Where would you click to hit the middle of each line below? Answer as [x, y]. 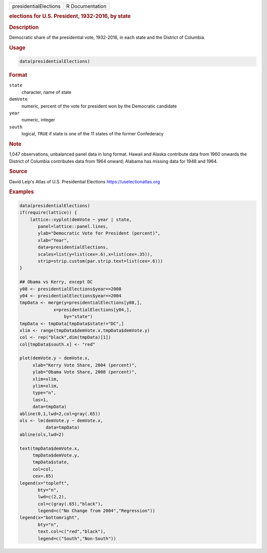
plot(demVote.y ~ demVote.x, [55, 358]
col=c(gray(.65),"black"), [70, 504]
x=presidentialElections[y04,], [93, 309]
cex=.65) [43, 476]
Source [18, 171]
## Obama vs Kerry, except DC [56, 282]
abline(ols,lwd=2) [42, 434]
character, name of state [46, 92]
